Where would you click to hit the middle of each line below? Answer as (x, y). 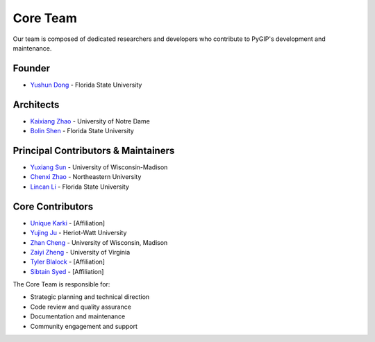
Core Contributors (53, 206)
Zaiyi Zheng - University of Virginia (80, 252)
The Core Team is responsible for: (61, 284)
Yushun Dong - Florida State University (86, 85)
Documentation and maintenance (78, 316)
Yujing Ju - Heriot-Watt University (78, 233)
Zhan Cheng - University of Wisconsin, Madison (99, 242)
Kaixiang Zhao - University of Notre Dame (90, 121)
